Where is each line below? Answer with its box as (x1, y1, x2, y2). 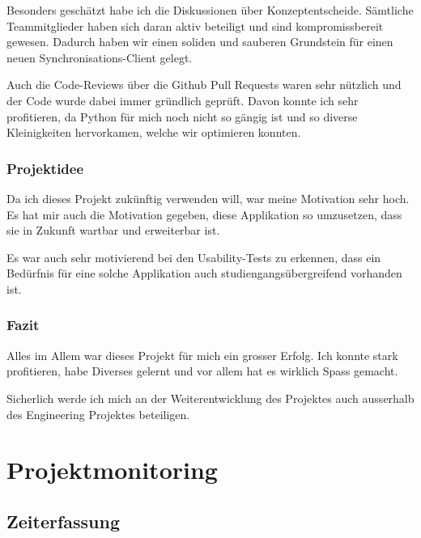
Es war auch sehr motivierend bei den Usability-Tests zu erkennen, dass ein (6, 248, 381, 265)
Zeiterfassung (6, 508, 121, 533)
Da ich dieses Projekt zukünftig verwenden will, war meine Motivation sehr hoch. (6, 189, 410, 206)
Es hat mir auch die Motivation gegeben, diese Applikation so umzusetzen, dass (6, 205, 402, 222)
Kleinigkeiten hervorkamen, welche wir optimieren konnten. (6, 124, 301, 141)
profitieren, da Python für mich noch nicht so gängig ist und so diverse (6, 108, 358, 125)
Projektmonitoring (6, 453, 218, 486)
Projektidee (6, 158, 84, 178)
